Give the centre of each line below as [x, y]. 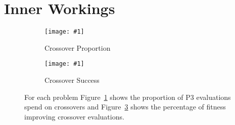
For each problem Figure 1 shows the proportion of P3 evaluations [128, 97]
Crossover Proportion [78, 47]
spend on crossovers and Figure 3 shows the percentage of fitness [125, 107]
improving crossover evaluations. [74, 116]
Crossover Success [72, 80]
